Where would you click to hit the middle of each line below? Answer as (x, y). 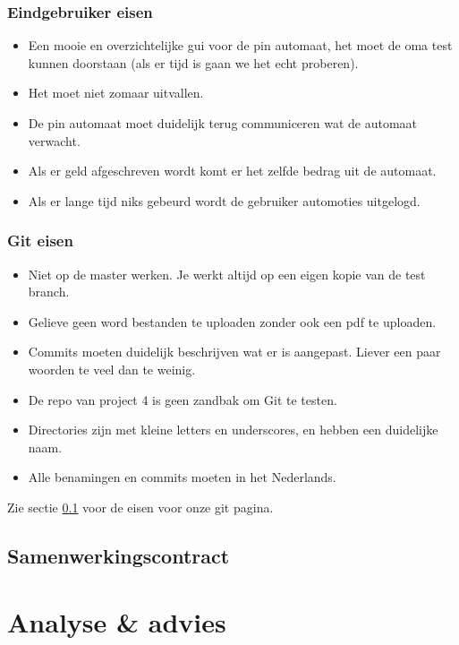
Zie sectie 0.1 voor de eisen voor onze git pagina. (140, 507)
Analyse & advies (117, 621)
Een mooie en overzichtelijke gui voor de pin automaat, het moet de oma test (240, 45)
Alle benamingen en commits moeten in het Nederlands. (182, 477)
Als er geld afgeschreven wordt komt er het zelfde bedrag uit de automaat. (232, 171)
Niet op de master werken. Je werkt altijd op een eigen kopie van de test (227, 274)
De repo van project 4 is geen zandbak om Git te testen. (183, 399)
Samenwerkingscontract (119, 555)
